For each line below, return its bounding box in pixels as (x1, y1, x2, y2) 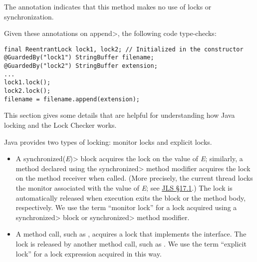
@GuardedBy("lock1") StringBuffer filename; (4, 54, 154, 61)
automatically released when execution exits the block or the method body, (15, 192, 246, 203)
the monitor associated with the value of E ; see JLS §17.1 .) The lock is (15, 182, 233, 193)
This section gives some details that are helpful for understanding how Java (4, 110, 235, 120)
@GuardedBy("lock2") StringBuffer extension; (4, 62, 158, 70)
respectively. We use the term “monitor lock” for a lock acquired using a (15, 202, 237, 213)
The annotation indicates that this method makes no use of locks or (4, 1, 212, 11)
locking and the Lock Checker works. (4, 119, 117, 130)
